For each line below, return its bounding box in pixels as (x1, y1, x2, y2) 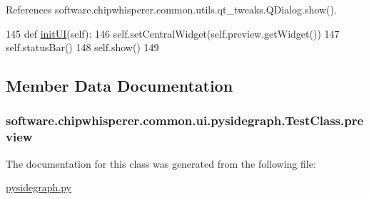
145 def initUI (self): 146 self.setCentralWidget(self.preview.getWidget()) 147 (6, 26, 340, 41)
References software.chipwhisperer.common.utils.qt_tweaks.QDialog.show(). (6, 2, 337, 16)
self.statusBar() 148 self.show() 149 (6, 40, 159, 55)
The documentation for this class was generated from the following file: (6, 156, 316, 171)
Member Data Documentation (6, 75, 233, 97)
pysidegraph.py (6, 180, 71, 195)
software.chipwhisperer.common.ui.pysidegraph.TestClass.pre (6, 112, 364, 129)
